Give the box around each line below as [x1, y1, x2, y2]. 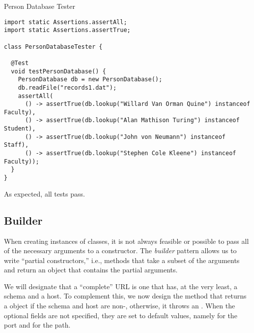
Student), [4, 125, 36, 133]
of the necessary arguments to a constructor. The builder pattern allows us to [4, 245, 237, 256]
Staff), [4, 141, 29, 149]
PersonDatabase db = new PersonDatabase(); [18, 76, 163, 83]
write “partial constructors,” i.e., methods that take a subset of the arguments [4, 255, 240, 265]
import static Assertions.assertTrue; [4, 27, 131, 34]
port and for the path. [4, 320, 71, 330]
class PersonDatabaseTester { [4, 43, 103, 50]
